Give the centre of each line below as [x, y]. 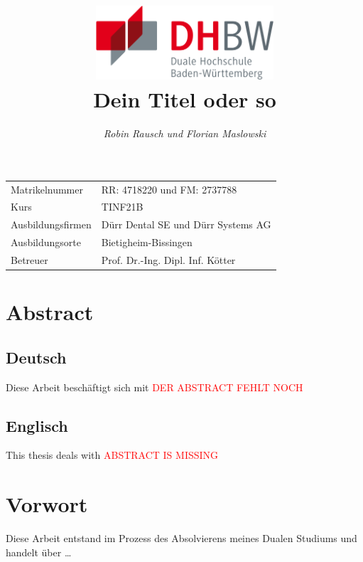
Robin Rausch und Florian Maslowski [185, 133]
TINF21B [122, 207]
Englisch [37, 425]
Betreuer [29, 259]
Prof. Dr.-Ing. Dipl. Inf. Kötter [168, 259]
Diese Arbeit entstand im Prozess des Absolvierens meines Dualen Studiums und [181, 538]
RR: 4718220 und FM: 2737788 [169, 189]
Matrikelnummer [47, 189]
